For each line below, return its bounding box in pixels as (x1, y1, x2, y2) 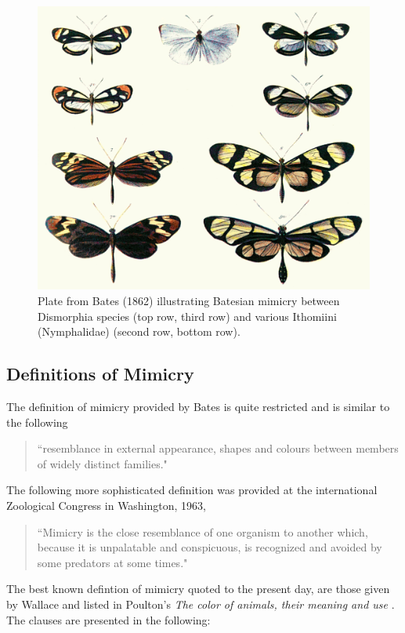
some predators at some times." (37, 554, 188, 570)
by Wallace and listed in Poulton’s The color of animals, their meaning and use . (6, 595, 395, 612)
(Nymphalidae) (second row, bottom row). (38, 323, 240, 340)
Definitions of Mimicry (6, 362, 194, 386)
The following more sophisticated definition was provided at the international (6, 482, 378, 498)
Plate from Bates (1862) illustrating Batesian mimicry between (38, 293, 340, 309)
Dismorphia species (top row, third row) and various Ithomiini (38, 307, 337, 324)
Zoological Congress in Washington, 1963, (6, 497, 207, 514)
